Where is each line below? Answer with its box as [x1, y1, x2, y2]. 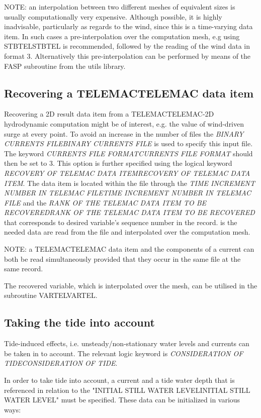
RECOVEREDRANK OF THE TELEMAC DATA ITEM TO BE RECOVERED [4, 207, 255, 218]
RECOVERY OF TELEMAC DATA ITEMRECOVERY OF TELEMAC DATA [4, 167, 250, 178]
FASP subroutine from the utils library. [4, 60, 126, 71]
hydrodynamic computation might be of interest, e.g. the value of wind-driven [4, 118, 244, 129]
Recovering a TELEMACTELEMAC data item [4, 85, 254, 100]
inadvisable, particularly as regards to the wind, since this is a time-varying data [4, 21, 253, 32]
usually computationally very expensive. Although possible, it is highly [4, 11, 222, 22]
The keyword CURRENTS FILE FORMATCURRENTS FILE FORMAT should [4, 148, 253, 158]
